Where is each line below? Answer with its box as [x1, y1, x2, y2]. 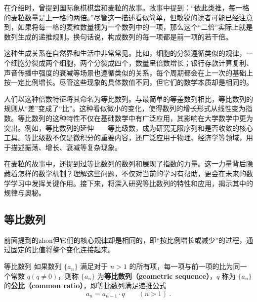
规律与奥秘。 [4, 188, 45, 198]
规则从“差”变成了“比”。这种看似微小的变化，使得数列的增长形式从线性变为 [4, 103, 246, 113]
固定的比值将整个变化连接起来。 [10, 244, 115, 255]
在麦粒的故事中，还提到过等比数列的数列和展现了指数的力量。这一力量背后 [4, 158, 246, 169]
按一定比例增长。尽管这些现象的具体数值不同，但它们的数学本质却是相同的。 [4, 77, 253, 87]
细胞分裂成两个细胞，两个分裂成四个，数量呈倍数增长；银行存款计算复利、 [10, 57, 253, 68]
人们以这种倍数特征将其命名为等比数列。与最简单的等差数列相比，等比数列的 [4, 93, 253, 104]
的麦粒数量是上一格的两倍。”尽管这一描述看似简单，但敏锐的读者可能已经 [4, 12, 239, 22]
